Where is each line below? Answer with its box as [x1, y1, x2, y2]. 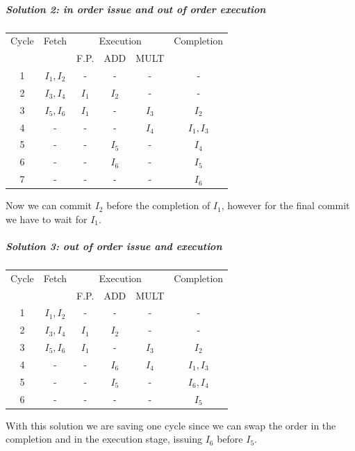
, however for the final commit [221, 198, 350, 213]
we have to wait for [6, 211, 88, 226]
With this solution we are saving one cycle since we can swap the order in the [6, 418, 336, 432]
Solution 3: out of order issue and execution [6, 238, 222, 253]
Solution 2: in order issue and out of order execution [6, 1, 266, 16]
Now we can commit [6, 198, 92, 213]
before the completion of [106, 198, 210, 213]
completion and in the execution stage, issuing [6, 432, 202, 446]
